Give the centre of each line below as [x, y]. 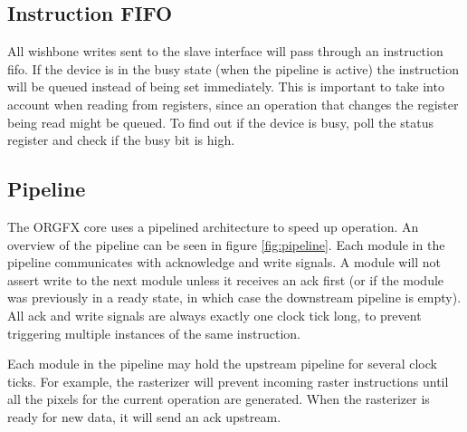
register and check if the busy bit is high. [121, 140]
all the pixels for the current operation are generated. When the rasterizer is [219, 399]
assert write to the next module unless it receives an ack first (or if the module [226, 279]
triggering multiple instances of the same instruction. [154, 333]
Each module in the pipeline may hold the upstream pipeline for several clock [222, 364]
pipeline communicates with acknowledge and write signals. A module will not [224, 262]
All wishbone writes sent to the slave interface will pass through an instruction [225, 51]
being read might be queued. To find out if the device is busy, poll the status [220, 122]
